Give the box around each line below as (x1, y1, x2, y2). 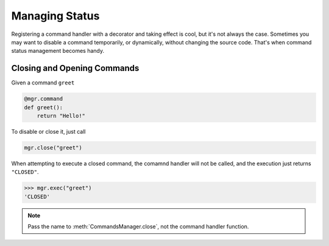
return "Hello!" (37, 112, 85, 119)
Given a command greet (11, 79, 75, 86)
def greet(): (24, 104, 63, 111)
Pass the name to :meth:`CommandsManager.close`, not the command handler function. (27, 223, 249, 230)
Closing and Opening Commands (11, 63, 140, 73)
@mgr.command (24, 95, 63, 103)
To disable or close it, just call (11, 128, 86, 135)
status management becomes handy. (11, 47, 105, 55)
